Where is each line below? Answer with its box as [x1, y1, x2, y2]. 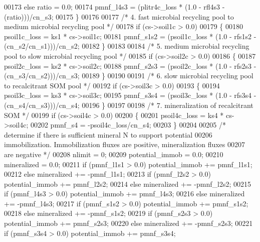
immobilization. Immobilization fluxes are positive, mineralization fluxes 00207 [4, 139, 245, 150]
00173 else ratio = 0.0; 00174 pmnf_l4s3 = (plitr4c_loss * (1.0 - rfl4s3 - [4, 2, 225, 12]
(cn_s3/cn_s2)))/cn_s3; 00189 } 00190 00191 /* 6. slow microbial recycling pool [4, 70, 253, 81]
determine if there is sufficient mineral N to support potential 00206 [4, 129, 212, 140]
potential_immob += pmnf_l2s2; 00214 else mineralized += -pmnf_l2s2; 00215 [4, 178, 251, 189]
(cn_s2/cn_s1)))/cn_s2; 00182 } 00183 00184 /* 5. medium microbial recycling [4, 41, 249, 51]
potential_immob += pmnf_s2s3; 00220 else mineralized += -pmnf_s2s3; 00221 [4, 218, 253, 228]
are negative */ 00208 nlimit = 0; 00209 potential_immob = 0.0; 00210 [4, 149, 223, 159]
